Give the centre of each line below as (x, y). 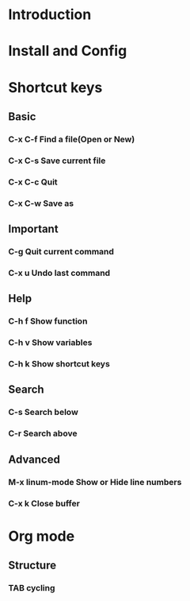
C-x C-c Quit (33, 182)
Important (33, 229)
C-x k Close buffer (44, 503)
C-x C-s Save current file (57, 161)
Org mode (42, 536)
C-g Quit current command (61, 251)
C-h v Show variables (50, 343)
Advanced (34, 459)
